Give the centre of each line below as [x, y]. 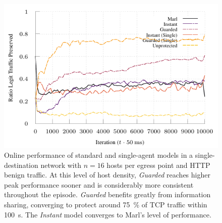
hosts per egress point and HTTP [158, 165]
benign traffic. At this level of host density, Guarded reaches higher [107, 175]
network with [61, 165]
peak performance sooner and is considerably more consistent [99, 184]
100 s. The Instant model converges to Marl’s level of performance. [108, 214]
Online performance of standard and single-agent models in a [99, 155]
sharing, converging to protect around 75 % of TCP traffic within [106, 205]
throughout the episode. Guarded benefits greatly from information [107, 194]
